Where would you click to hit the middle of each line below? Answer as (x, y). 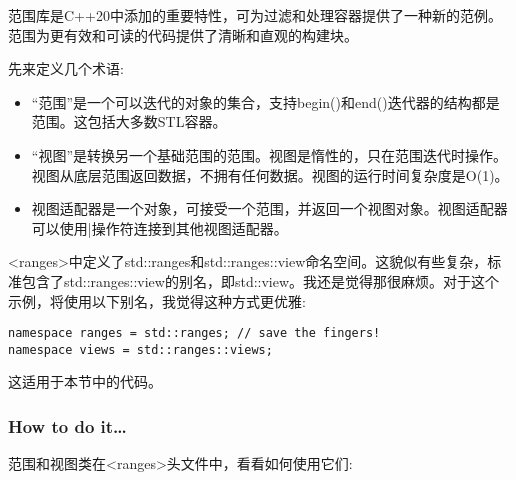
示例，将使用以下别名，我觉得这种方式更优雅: (157, 300)
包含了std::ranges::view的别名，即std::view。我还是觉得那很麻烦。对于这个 (260, 280)
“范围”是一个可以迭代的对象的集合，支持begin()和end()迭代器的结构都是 (265, 101)
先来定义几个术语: (66, 68)
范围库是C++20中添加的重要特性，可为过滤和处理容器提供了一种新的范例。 (255, 15)
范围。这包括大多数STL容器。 (129, 121)
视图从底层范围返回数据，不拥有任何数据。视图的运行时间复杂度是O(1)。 (270, 174)
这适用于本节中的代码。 (85, 381)
